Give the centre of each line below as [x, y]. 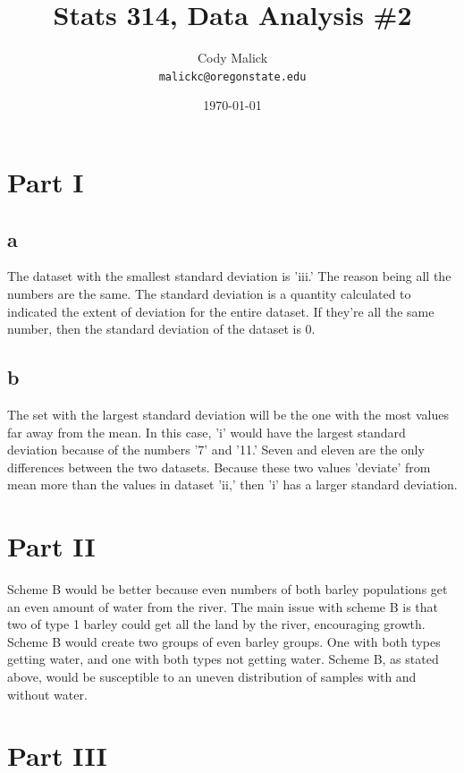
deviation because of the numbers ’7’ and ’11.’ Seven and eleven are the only [216, 450]
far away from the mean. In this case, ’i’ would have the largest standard [207, 432]
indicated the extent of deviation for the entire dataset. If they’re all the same [221, 311]
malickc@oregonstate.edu [232, 76]
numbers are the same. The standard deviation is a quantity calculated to [209, 293]
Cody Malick [232, 58]
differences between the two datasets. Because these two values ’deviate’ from [219, 467]
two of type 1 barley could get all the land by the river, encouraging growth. [216, 624]
